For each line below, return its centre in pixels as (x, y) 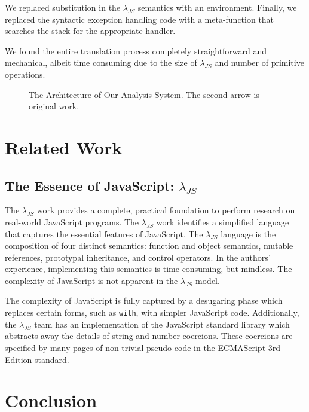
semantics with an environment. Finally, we (217, 7)
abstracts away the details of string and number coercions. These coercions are (149, 336)
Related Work (64, 147)
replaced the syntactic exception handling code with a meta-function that (140, 19)
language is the (248, 234)
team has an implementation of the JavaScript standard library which (162, 324)
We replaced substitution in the (63, 7)
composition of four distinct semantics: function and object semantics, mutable (149, 245)
